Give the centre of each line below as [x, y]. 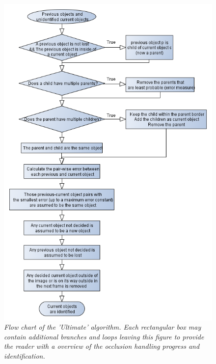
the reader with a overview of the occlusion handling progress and [102, 346]
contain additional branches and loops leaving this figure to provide [104, 336]
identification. [25, 355]
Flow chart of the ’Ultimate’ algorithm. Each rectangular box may [103, 327]
